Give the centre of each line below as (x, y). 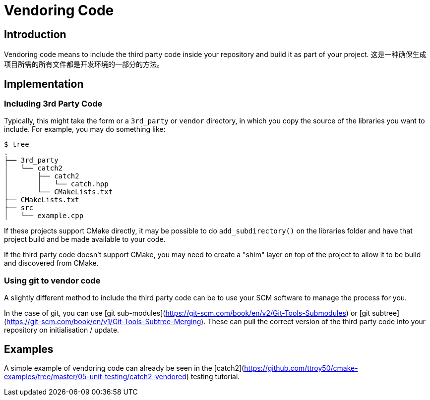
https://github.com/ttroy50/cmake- (301, 368)
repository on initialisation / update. (62, 330)
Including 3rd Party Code (53, 104)
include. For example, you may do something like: (85, 129)
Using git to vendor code (52, 280)
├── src (19, 208)
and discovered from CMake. (51, 263)
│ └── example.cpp (44, 216)
